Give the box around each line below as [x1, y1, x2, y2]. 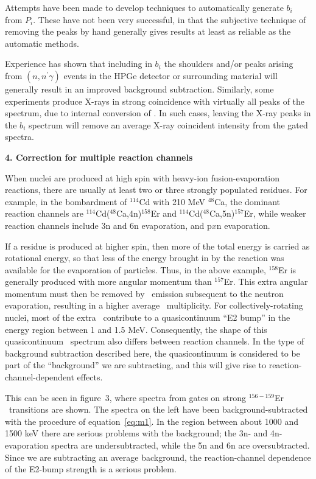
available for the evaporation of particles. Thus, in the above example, [5, 263, 266, 276]
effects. [77, 371, 103, 383]
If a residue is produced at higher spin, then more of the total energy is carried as [5, 239, 310, 252]
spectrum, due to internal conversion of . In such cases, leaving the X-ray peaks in [5, 107, 311, 119]
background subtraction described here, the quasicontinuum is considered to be [5, 346, 300, 359]
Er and [150, 207, 177, 220]
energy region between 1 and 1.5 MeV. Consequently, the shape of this [5, 323, 267, 335]
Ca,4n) [116, 207, 142, 220]
